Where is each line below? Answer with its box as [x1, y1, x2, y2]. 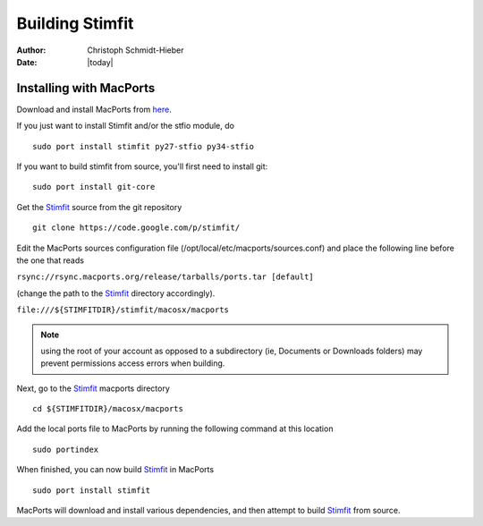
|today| [87, 56, 114, 67]
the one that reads [16, 255, 85, 266]
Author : [16, 45, 47, 55]
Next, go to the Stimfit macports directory [16, 383, 170, 394]
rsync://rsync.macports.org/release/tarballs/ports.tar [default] [16, 272, 315, 282]
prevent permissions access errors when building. [40, 358, 225, 369]
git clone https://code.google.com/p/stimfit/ [32, 223, 241, 233]
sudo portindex [32, 444, 99, 454]
